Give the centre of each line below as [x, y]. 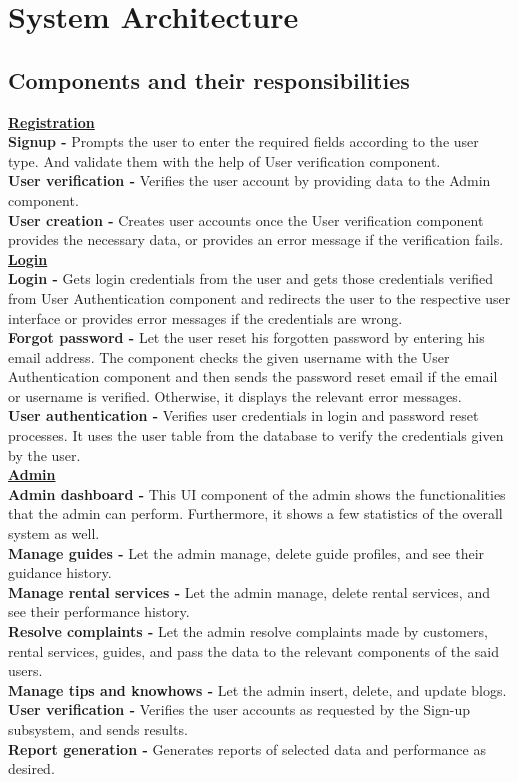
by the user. [44, 454]
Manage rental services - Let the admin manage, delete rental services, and [249, 591]
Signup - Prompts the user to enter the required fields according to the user [243, 141]
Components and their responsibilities [209, 79]
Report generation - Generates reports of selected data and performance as [247, 748]
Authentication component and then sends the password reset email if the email [253, 376]
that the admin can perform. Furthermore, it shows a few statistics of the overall [255, 513]
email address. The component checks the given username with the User [229, 356]
